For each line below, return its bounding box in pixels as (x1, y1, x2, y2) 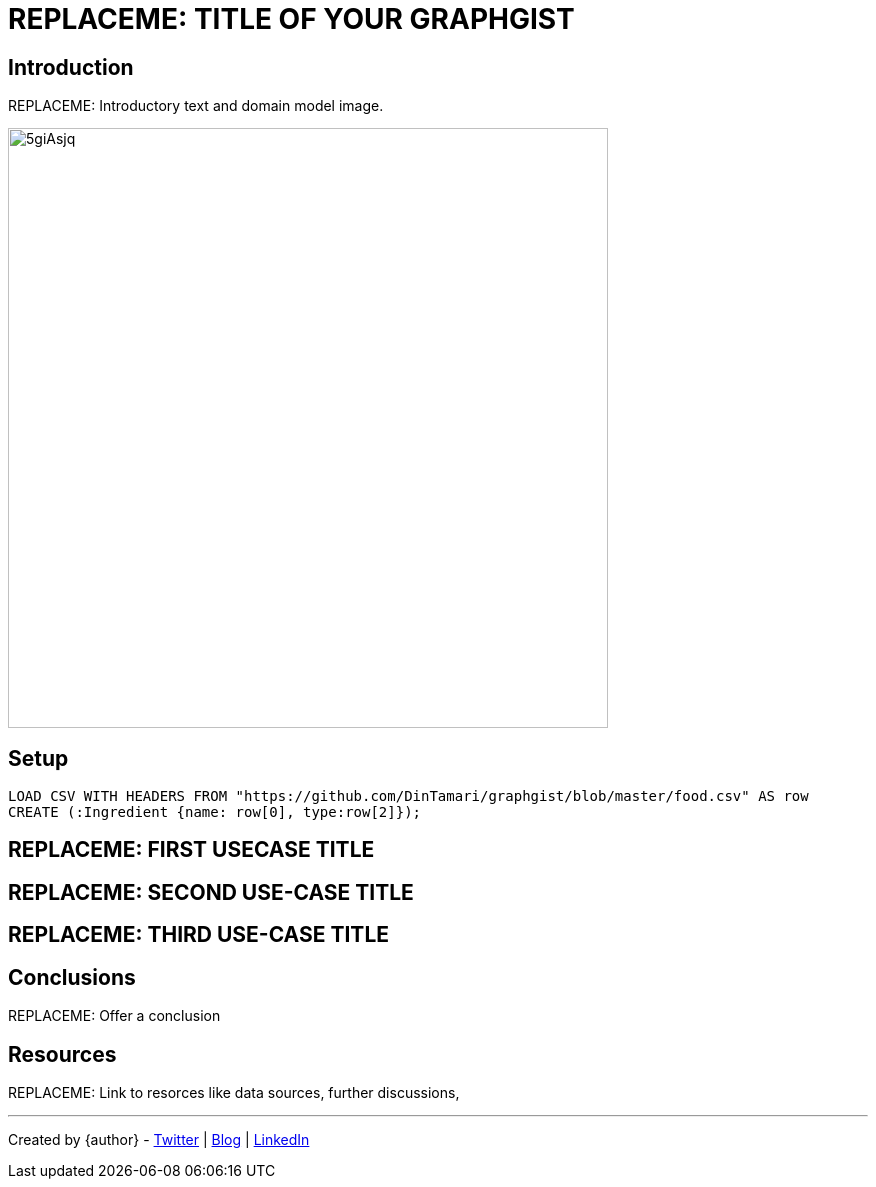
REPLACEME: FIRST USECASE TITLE (8, 837, 375, 863)
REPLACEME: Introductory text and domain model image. (8, 97, 384, 115)
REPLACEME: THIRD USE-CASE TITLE (8, 922, 390, 948)
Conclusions (8, 964, 136, 990)
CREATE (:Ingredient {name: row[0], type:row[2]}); (8, 804, 422, 821)
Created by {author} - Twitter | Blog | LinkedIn (8, 1130, 310, 1148)
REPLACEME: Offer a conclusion (8, 1007, 221, 1025)
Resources (8, 1041, 117, 1067)
